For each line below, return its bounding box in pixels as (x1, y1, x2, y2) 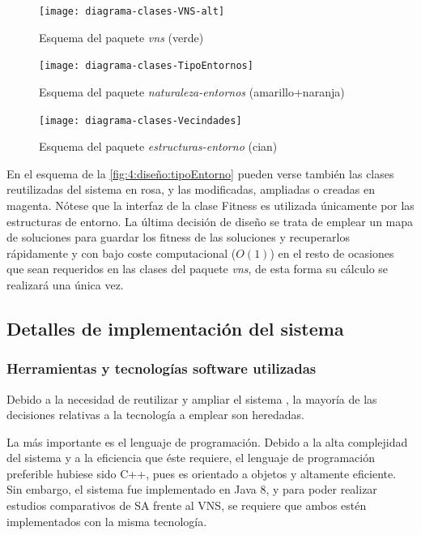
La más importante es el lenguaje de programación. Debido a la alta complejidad (6, 433, 408, 450)
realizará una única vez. (6, 276, 124, 293)
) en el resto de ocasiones (270, 244, 394, 261)
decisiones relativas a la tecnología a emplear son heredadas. (6, 406, 304, 423)
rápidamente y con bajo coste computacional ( (6, 244, 236, 261)
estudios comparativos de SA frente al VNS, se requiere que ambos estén (6, 497, 367, 514)
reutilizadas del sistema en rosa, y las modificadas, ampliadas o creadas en (6, 181, 375, 198)
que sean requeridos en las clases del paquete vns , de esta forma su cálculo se (6, 260, 389, 277)
